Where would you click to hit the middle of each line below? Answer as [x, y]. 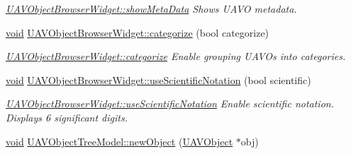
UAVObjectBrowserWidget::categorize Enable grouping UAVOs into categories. [176, 56]
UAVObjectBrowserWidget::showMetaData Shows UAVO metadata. [151, 8]
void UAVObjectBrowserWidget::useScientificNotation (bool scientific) [158, 79]
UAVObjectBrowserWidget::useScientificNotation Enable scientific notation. [170, 103]
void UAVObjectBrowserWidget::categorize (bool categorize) [138, 32]
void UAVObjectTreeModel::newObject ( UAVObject [119, 141]
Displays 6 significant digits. [67, 117]
